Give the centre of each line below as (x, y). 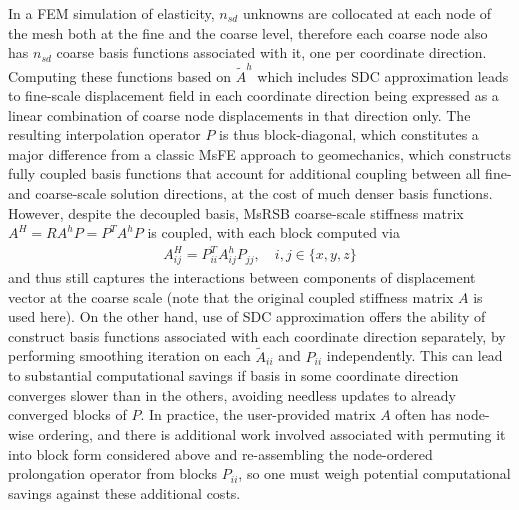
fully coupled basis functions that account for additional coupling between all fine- (260, 173)
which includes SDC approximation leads (383, 75)
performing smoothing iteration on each (129, 355)
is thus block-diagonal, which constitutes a (349, 134)
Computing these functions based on (120, 75)
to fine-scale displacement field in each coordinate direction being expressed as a (253, 95)
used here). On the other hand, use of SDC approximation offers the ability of (247, 316)
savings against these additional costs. (124, 492)
